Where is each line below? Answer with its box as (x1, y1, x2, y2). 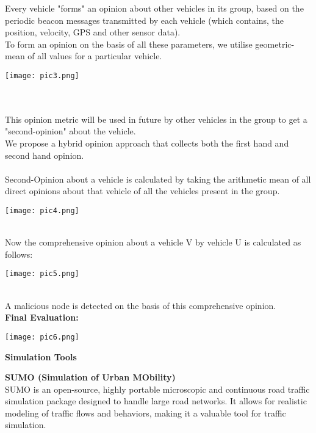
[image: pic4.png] (5, 206, 79, 215)
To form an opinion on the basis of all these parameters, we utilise (5, 37, 253, 50)
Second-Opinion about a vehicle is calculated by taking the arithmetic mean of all (5, 172, 311, 185)
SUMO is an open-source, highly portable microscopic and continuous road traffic (5, 382, 310, 395)
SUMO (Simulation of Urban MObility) (5, 371, 176, 384)
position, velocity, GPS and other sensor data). (5, 26, 181, 38)
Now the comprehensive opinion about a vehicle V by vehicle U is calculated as (5, 236, 301, 249)
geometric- (255, 37, 295, 50)
